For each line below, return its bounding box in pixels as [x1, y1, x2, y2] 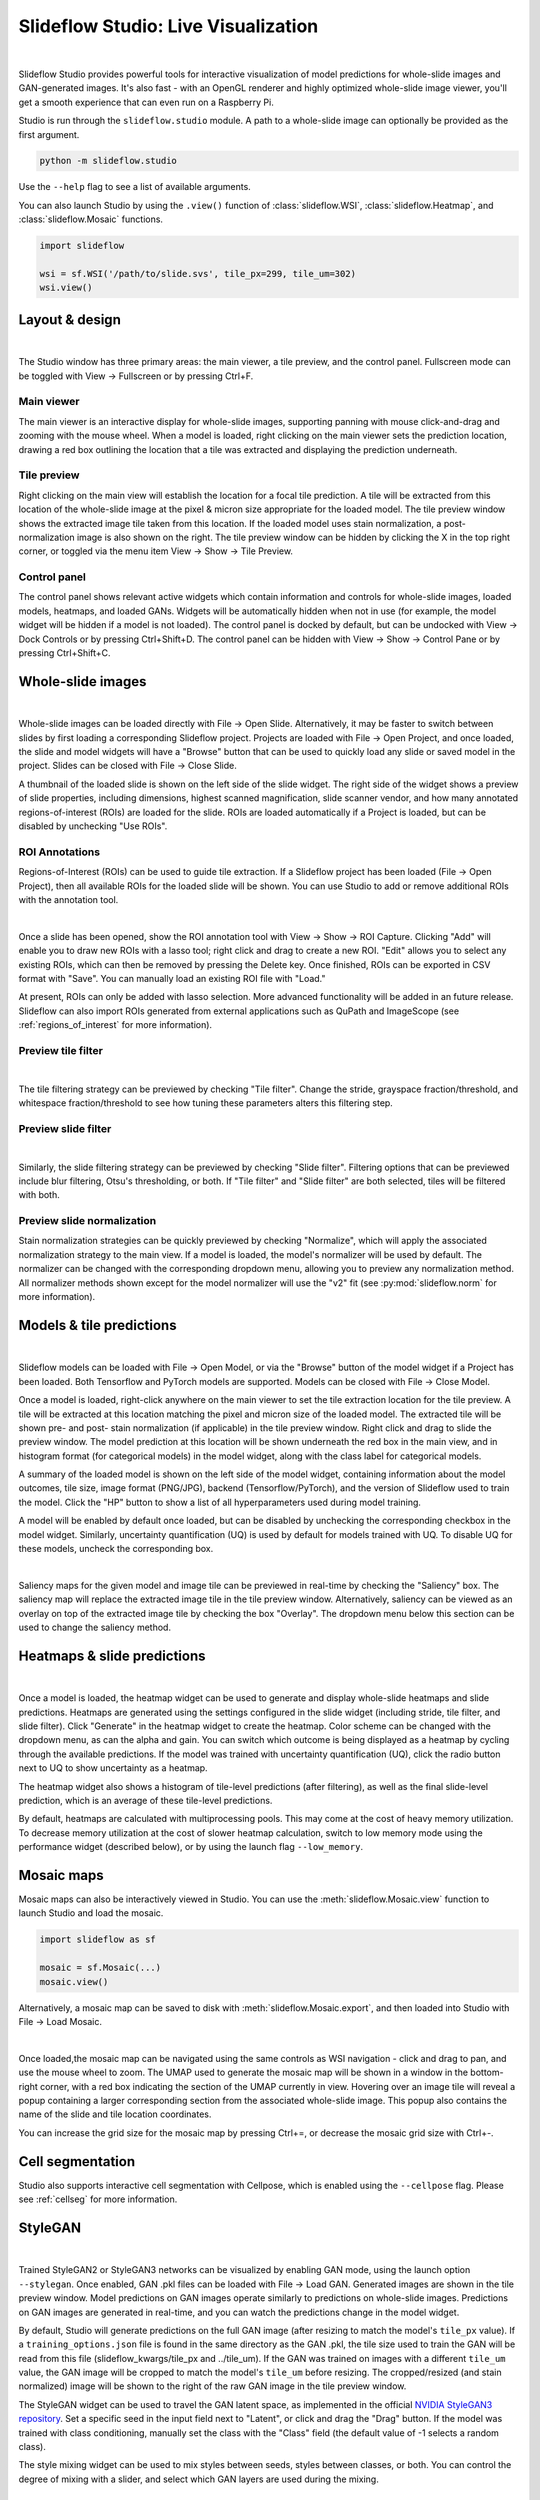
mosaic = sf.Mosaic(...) [39, 1962, 162, 1974]
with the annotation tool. [18, 893, 119, 905]
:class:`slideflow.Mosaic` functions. [18, 213, 164, 225]
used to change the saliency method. [18, 1621, 172, 1633]
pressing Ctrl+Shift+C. [18, 647, 111, 659]
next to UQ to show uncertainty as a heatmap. [18, 1762, 209, 1774]
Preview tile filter [18, 1043, 104, 1057]
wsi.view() [39, 282, 93, 294]
